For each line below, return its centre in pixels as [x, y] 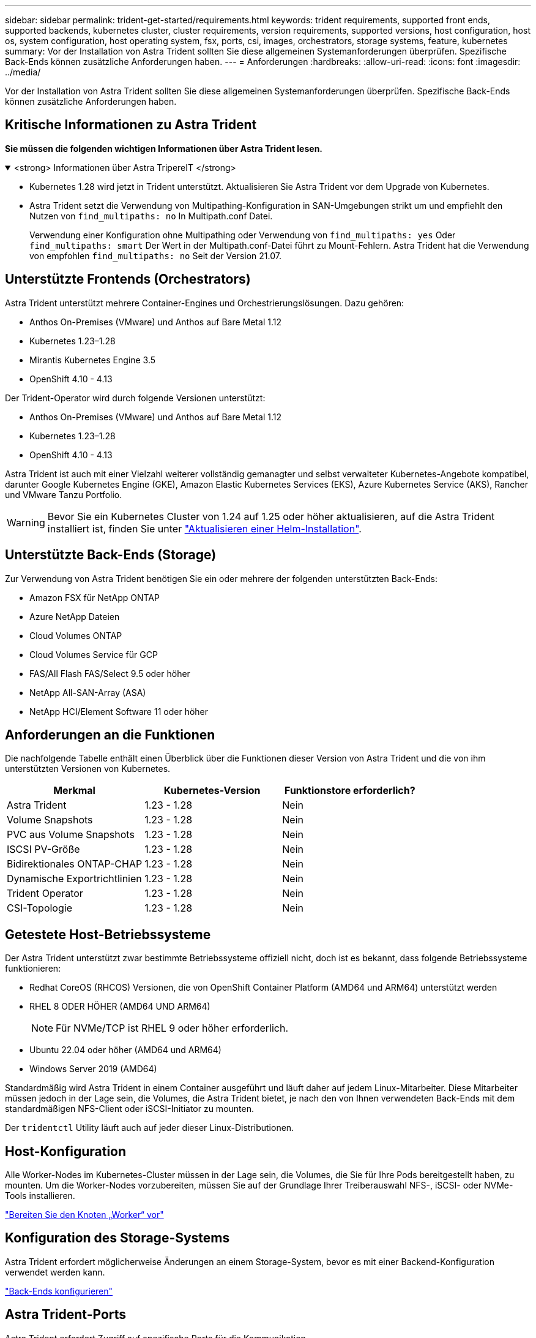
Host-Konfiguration [66, 1151]
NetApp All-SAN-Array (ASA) [88, 692]
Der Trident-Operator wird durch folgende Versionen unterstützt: [135, 398]
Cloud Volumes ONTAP [76, 635]
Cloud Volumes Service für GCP [94, 654]
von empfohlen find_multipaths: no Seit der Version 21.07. [155, 255]
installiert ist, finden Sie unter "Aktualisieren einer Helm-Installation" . [204, 528]
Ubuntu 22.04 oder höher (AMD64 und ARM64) [125, 1050]
